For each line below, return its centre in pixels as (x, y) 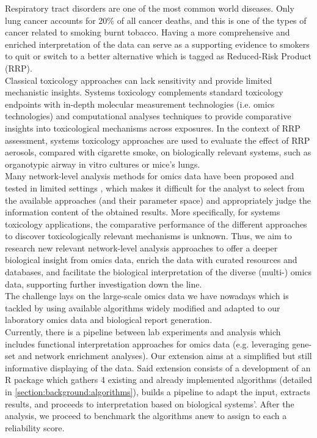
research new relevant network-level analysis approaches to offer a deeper (141, 247)
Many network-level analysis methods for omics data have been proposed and (150, 176)
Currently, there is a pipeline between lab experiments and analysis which (143, 332)
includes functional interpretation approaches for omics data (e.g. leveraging (147, 343)
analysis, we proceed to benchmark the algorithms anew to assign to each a (146, 416)
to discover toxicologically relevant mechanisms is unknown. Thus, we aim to (148, 236)
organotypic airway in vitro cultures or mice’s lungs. (103, 164)
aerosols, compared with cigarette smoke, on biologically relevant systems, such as (158, 152)
